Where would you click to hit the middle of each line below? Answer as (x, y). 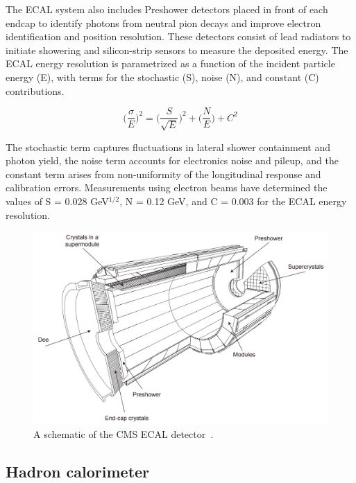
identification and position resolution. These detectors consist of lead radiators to (178, 36)
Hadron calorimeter (78, 471)
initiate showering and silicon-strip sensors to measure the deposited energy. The (177, 50)
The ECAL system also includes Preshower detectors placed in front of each (167, 9)
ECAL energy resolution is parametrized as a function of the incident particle (170, 63)
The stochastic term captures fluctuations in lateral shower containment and (168, 147)
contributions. (35, 90)
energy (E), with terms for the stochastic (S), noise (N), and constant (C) (162, 77)
